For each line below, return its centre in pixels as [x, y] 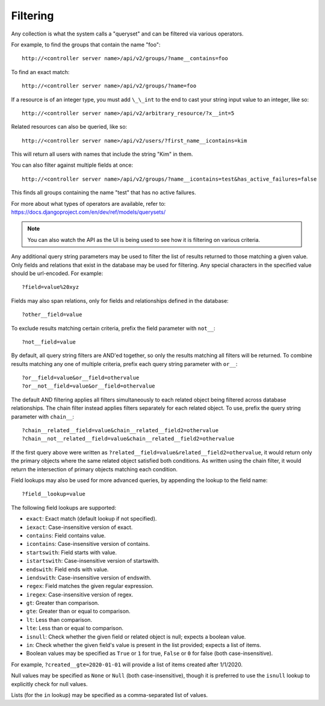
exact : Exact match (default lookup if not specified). [91, 519]
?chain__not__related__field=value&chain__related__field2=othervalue [128, 439]
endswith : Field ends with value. [67, 569]
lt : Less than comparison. [59, 619]
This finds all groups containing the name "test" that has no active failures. [104, 193]
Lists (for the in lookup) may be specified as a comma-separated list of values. [110, 695]
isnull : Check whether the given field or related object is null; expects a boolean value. [136, 636]
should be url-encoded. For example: [57, 273]
